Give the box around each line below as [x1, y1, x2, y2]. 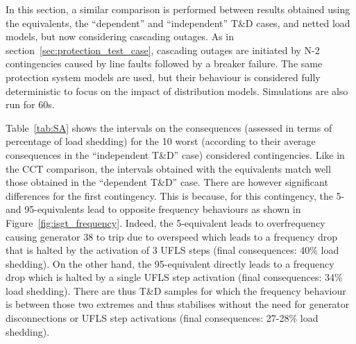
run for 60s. [6, 97, 55, 112]
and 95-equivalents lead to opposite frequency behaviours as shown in [6, 202, 301, 216]
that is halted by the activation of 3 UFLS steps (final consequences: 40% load [6, 243, 339, 257]
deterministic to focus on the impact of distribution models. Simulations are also [6, 83, 348, 98]
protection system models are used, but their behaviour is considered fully [6, 69, 321, 84]
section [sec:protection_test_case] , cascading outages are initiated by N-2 [6, 42, 320, 57]
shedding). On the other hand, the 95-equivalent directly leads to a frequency [6, 256, 334, 270]
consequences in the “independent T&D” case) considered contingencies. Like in [6, 147, 345, 162]
